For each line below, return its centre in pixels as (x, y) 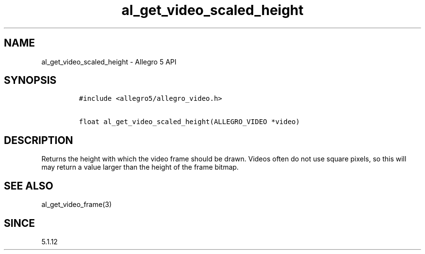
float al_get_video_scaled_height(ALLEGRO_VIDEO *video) (189, 122)
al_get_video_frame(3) (77, 205)
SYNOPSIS (30, 80)
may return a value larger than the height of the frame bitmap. (140, 167)
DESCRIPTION (39, 140)
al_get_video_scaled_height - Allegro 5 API (109, 62)
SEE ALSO (29, 186)
